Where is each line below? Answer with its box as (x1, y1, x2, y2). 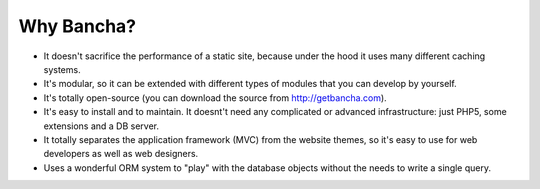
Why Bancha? (18, 15, 137, 37)
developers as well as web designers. (43, 148, 199, 160)
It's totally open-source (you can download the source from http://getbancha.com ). (43, 91, 387, 104)
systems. (43, 63, 81, 75)
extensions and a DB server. (43, 120, 160, 132)
